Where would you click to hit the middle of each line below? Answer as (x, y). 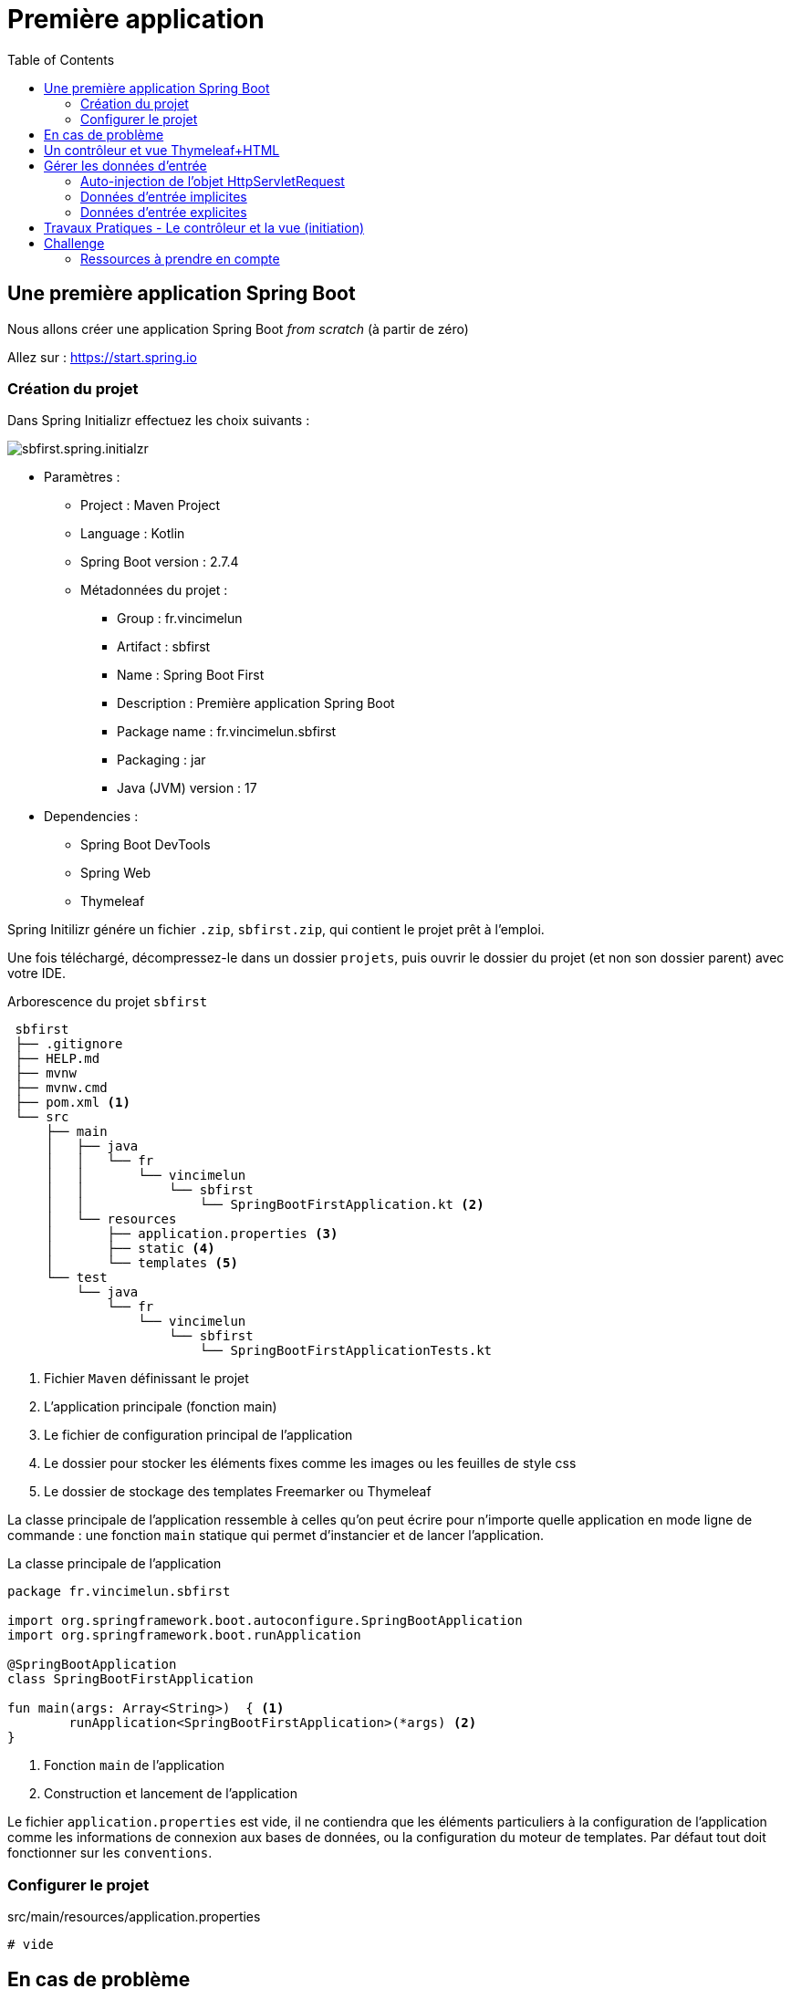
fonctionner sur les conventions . (110, 1853)
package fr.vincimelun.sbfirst (119, 1592)
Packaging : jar (161, 760)
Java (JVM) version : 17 (187, 788)
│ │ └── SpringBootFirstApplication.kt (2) (265, 1205)
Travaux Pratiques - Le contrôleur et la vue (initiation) (204, 227)
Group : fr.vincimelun (180, 619)
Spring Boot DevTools (146, 845)
